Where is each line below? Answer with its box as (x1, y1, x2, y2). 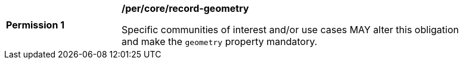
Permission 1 (6, 19, 65, 31)
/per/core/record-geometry (122, 2, 249, 14)
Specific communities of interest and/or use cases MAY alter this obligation (122, 24, 459, 36)
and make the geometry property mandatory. (122, 36, 318, 47)
